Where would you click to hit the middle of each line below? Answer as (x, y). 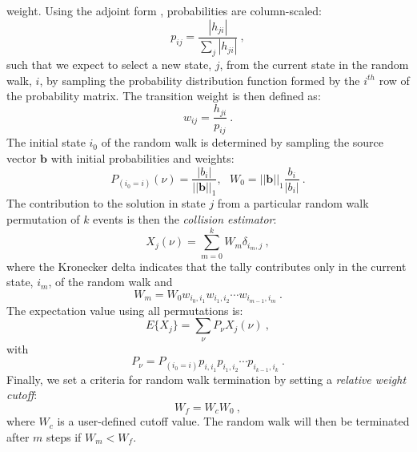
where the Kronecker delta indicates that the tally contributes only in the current (206, 266)
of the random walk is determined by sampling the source (242, 142)
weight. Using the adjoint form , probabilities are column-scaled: (164, 10)
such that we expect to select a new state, (109, 65)
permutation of (43, 218)
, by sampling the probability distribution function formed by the (200, 80)
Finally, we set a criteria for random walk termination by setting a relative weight (206, 379)
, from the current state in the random (314, 65)
